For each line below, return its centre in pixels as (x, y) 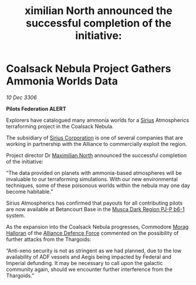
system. (16, 215)
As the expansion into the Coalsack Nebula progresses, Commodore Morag (97, 226)
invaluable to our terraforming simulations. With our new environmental (92, 179)
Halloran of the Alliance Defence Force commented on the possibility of (92, 233)
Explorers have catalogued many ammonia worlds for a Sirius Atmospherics (98, 120)
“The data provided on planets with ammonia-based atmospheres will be (94, 173)
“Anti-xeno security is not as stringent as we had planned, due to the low (94, 250)
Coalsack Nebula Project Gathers (89, 69)
